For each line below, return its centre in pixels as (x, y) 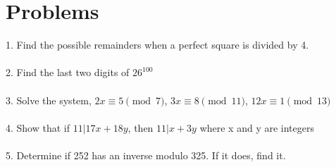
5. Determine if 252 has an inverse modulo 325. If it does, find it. (146, 155)
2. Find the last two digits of (68, 72)
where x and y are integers (257, 127)
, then (141, 127)
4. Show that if (38, 127)
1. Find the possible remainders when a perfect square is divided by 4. (157, 45)
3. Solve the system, (49, 100)
